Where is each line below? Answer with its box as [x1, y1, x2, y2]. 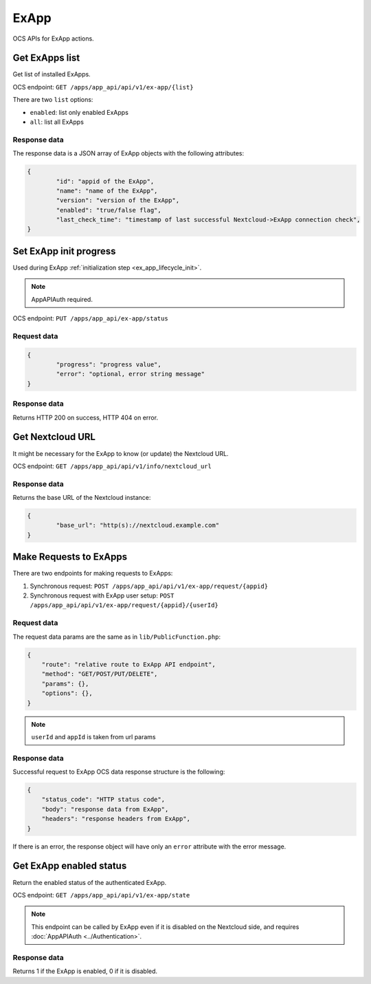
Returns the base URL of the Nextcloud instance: [12, 494, 151, 502]
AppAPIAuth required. [31, 295, 93, 303]
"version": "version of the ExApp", [56, 197, 180, 204]
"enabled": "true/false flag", [56, 206, 161, 214]
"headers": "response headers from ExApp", [41, 815, 190, 823]
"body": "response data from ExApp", [41, 805, 169, 813]
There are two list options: [12, 96, 93, 104]
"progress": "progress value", [56, 361, 161, 369]
